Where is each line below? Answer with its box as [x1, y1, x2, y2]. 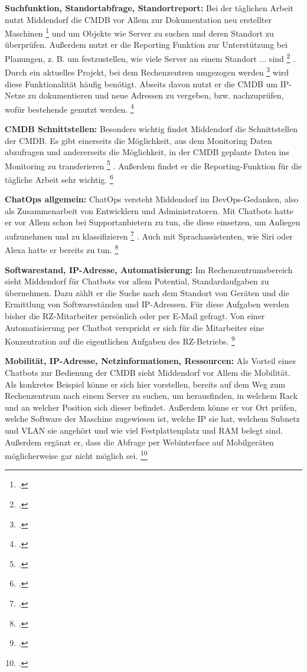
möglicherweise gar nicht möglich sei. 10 [5, 448, 148, 461]
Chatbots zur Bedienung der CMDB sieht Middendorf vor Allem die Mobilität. [5, 366, 290, 378]
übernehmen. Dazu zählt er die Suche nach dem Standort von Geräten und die [5, 286, 289, 299]
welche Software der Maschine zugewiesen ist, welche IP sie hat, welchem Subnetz [5, 412, 300, 425]
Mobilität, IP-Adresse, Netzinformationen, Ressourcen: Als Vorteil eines [5, 355, 296, 367]
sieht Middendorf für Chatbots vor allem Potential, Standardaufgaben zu [5, 275, 269, 287]
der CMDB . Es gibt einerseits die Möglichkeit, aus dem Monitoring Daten [5, 134, 272, 146]
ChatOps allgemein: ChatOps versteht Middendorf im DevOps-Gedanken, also [5, 193, 299, 205]
